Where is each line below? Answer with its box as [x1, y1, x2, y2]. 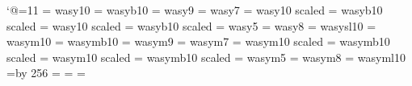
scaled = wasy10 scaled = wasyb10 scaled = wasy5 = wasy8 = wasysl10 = [6, 17, 376, 34]
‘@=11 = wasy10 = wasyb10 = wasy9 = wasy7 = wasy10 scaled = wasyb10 [6, 2, 383, 18]
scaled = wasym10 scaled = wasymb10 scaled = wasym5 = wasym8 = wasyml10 [6, 48, 406, 65]
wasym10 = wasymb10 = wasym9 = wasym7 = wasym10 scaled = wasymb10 [6, 33, 390, 50]
